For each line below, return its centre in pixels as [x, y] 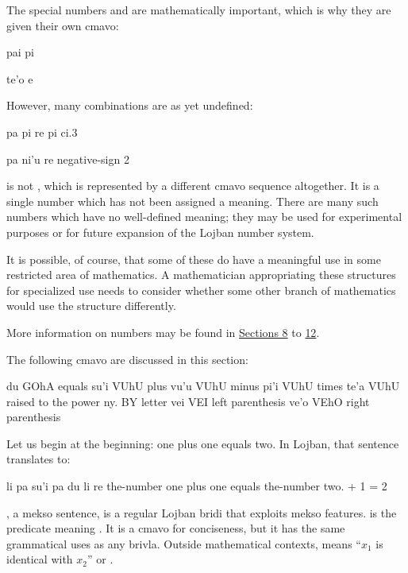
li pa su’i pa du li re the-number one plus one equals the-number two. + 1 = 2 [197, 486]
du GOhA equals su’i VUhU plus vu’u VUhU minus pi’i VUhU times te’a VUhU [203, 386]
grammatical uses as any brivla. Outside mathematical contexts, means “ [184, 543]
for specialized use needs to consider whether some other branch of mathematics [201, 290]
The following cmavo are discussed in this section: [127, 359]
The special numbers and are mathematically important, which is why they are [199, 10]
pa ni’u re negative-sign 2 [68, 159]
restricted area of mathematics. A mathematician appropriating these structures [201, 275]
